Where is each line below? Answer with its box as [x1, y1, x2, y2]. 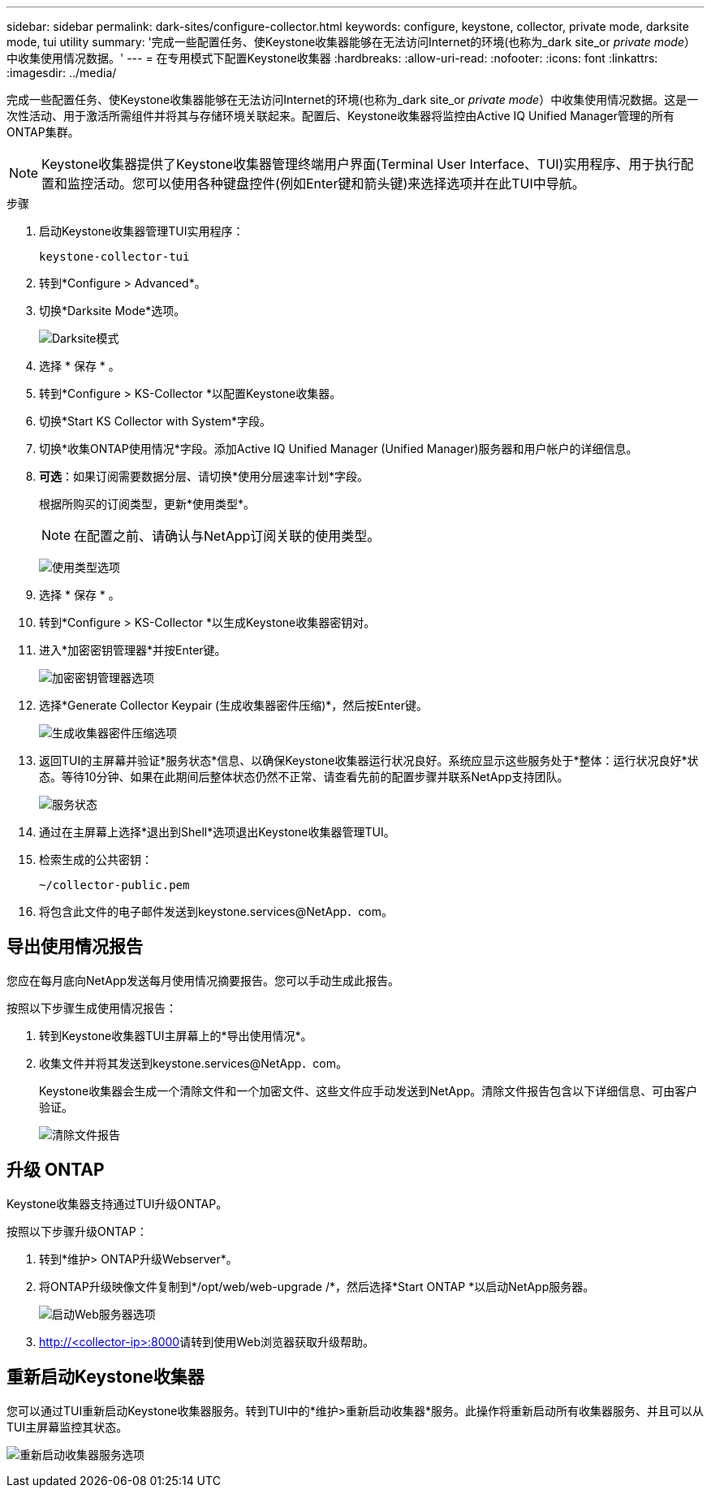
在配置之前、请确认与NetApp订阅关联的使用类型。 [74, 528, 381, 544]
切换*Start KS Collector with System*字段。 [39, 414, 272, 428]
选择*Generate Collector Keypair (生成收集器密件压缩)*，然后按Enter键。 [39, 698, 428, 712]
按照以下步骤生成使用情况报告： [6, 1000, 177, 1015]
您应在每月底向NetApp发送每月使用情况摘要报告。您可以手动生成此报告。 [6, 973, 400, 987]
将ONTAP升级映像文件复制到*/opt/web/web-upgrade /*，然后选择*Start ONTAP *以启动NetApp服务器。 [39, 1279, 595, 1293]
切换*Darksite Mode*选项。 [39, 304, 186, 317]
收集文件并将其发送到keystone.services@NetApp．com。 [39, 1056, 347, 1070]
